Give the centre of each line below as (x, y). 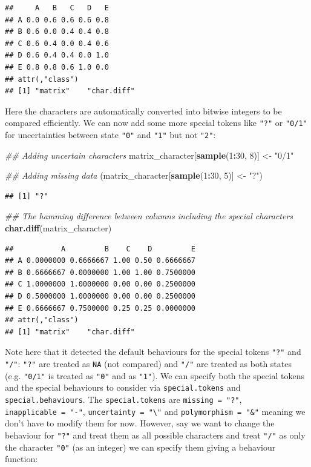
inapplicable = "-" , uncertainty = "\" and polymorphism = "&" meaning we (155, 411)
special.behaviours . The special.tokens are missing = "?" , (123, 399)
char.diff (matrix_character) (58, 228)
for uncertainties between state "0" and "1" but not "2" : (110, 134)
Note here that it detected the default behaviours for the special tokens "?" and (153, 352)
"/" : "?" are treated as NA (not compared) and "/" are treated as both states (148, 364)
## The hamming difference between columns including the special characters (149, 216)
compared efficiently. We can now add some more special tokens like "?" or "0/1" (156, 123)
